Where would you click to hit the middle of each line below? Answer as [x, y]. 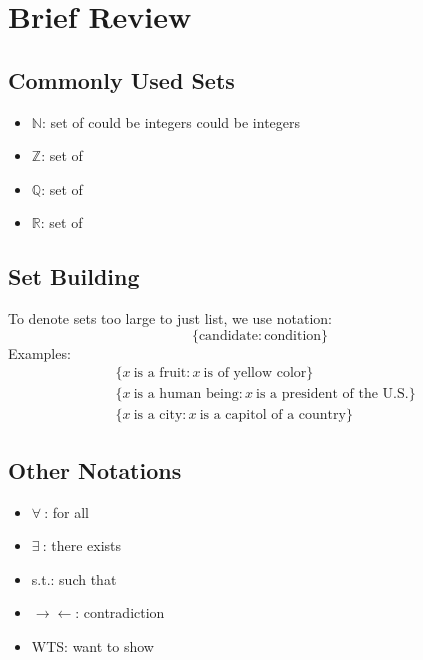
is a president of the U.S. [332, 394]
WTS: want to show [92, 646]
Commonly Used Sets [121, 79]
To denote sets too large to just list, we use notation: [170, 318]
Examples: [39, 352]
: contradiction [120, 612]
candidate [228, 335]
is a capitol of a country [272, 415]
